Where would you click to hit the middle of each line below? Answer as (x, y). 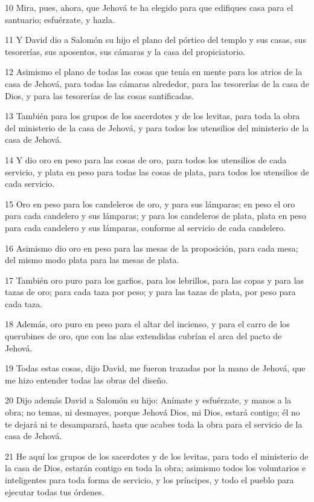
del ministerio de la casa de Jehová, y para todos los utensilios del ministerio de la (157, 127)
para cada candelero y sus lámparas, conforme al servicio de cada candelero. (146, 227)
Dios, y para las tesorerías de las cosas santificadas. (100, 95)
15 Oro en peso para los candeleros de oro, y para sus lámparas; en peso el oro (150, 204)
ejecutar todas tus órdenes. (55, 491)
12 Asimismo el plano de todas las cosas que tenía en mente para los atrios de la (154, 72)
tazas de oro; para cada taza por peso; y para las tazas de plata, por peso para (150, 292)
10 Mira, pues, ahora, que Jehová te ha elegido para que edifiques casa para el (149, 7)
